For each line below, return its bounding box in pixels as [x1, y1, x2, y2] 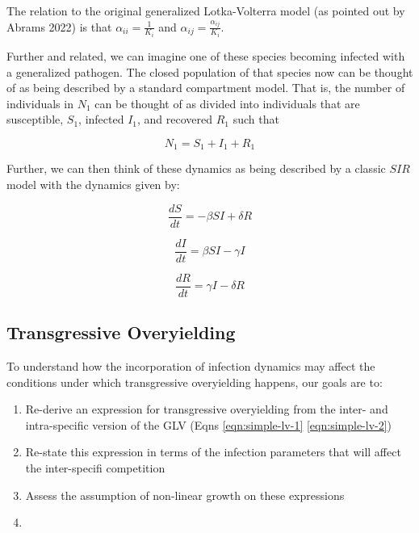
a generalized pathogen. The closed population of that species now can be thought [6, 63, 413, 80]
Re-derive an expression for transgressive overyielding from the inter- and [25, 401, 388, 418]
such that [233, 111, 279, 128]
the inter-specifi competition [25, 460, 166, 476]
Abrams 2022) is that [6, 18, 112, 35]
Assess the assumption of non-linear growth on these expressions [25, 486, 345, 503]
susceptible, [6, 111, 64, 128]
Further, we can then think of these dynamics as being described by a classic [6, 160, 386, 177]
